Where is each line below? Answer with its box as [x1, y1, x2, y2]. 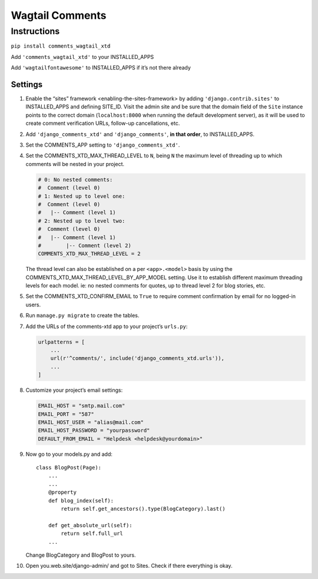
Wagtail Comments [11, 9, 107, 22]
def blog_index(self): [48, 497, 114, 504]
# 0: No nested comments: [38, 176, 113, 183]
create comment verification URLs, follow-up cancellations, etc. [25, 120, 180, 127]
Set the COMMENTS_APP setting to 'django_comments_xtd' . [25, 141, 180, 148]
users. [25, 301, 41, 308]
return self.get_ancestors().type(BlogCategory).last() [61, 505, 226, 512]
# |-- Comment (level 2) [38, 242, 132, 249]
